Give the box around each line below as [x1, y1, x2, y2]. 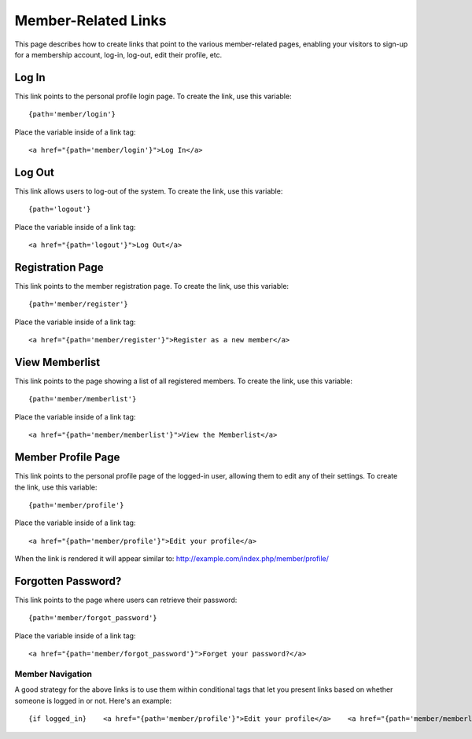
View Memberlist [14, 355, 101, 369]
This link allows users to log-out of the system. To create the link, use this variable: [14, 186, 283, 196]
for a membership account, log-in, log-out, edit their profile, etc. [14, 50, 223, 59]
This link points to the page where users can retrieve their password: [14, 595, 238, 605]
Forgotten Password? [14, 575, 122, 588]
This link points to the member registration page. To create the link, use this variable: [14, 282, 289, 290]
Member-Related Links [14, 12, 167, 29]
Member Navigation [14, 668, 92, 679]
